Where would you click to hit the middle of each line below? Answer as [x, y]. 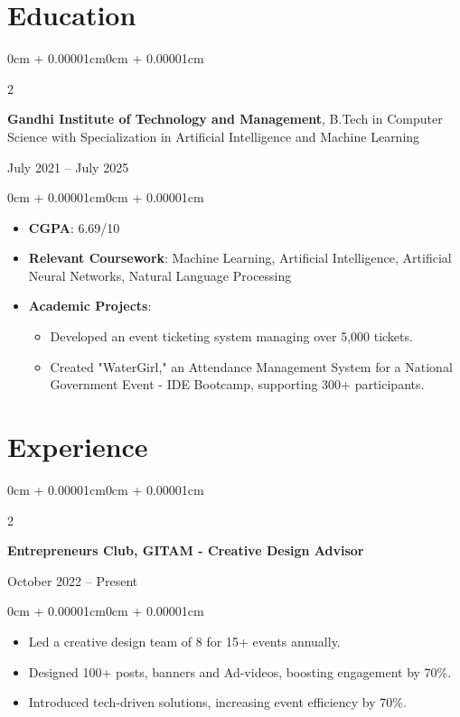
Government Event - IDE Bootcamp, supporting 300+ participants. [237, 384]
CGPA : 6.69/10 [74, 227]
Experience [78, 447]
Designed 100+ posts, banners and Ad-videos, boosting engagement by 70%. [240, 671]
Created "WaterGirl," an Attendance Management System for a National [251, 366]
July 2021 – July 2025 [68, 167]
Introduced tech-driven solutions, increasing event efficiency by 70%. [217, 702]
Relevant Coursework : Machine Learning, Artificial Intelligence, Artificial [240, 258]
